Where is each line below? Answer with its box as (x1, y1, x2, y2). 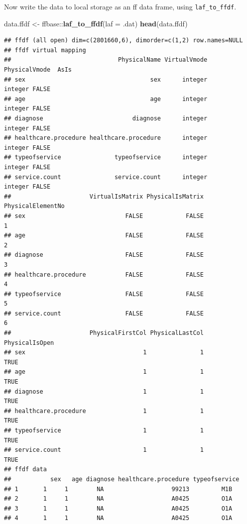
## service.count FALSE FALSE (4, 310, 204, 317)
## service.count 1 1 (4, 446, 204, 454)
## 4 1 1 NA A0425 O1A (4, 515, 233, 522)
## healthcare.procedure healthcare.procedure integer (4, 134, 208, 142)
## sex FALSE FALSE (4, 212, 204, 219)
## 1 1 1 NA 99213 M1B (4, 485, 233, 493)
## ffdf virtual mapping (4, 46, 86, 54)
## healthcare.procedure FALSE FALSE (4, 271, 204, 278)
